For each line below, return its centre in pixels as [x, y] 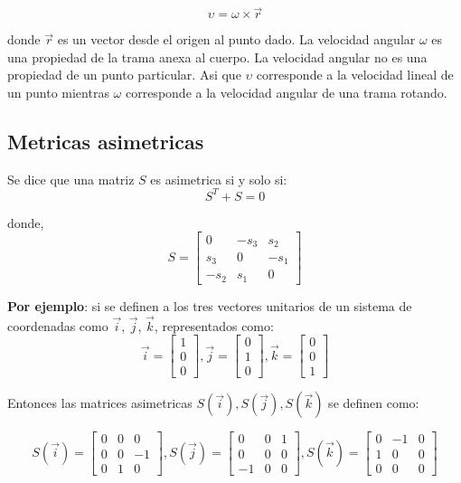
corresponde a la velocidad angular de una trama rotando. [286, 92]
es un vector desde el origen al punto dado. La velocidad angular [236, 39]
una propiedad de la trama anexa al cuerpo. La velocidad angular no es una [217, 57]
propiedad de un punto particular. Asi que [124, 75]
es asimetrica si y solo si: [219, 179]
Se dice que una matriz [71, 179]
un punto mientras [58, 92]
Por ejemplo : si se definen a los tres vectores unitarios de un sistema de [210, 305]
